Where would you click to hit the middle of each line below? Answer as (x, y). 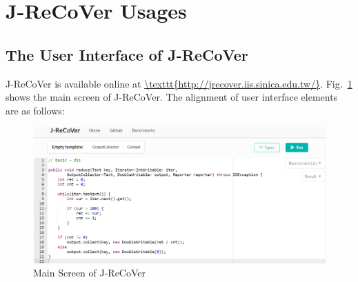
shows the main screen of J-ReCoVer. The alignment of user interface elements (172, 97)
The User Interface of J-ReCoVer (127, 54)
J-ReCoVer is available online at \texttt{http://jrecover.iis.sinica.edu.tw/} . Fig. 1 (179, 83)
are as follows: (35, 110)
